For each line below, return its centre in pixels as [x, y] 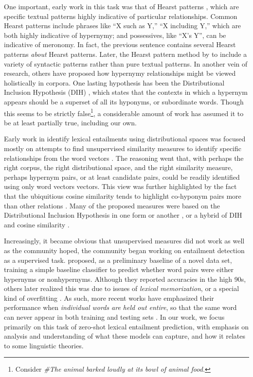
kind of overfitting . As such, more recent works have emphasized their [109, 298]
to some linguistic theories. [44, 345]
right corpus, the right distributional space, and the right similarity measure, [118, 167]
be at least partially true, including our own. [70, 122]
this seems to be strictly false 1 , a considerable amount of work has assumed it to [124, 112]
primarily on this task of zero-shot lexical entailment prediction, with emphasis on [126, 326]
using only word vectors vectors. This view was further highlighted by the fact [120, 186]
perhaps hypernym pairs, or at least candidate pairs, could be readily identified [122, 177]
